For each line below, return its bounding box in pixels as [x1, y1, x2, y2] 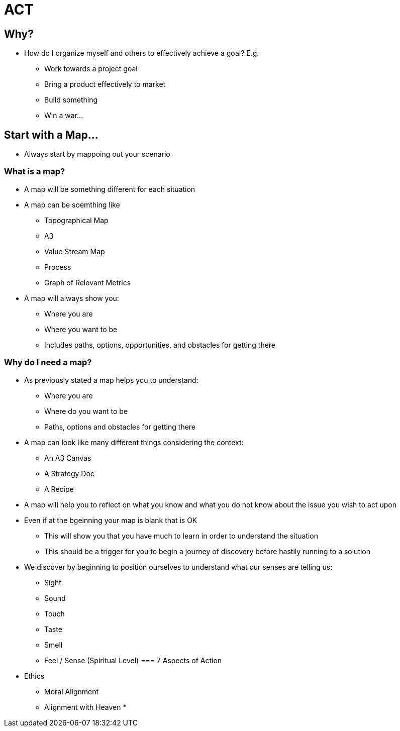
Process [44, 262, 71, 271]
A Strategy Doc [44, 469, 94, 478]
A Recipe [44, 484, 74, 493]
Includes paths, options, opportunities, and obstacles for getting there [44, 340, 276, 349]
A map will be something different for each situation [24, 184, 195, 193]
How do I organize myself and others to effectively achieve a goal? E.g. [24, 49, 259, 58]
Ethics [24, 671, 45, 680]
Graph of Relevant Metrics [44, 278, 131, 287]
